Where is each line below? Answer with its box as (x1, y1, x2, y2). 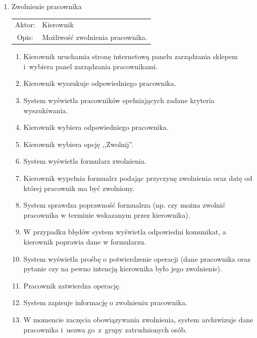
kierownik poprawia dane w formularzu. (23, 236, 146, 247)
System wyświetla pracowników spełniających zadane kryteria (23, 95, 215, 106)
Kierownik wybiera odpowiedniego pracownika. (23, 122, 169, 132)
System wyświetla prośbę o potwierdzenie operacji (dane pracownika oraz (23, 253, 251, 264)
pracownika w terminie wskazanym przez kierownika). (23, 209, 190, 220)
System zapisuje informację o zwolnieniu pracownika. (23, 297, 187, 308)
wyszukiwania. (23, 105, 68, 115)
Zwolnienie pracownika (11, 1, 82, 11)
